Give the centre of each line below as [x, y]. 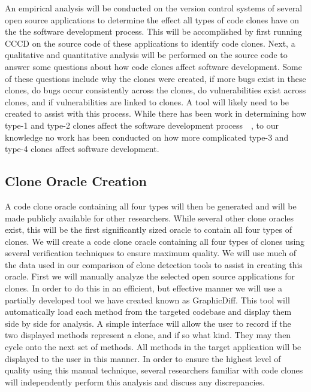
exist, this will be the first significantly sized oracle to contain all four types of [148, 230]
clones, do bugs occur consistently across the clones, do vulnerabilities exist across [155, 90]
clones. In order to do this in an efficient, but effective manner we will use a [144, 288]
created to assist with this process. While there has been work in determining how [156, 113]
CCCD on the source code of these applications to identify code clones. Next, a [150, 43]
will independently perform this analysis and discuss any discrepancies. [135, 382]
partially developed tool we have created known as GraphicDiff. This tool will [147, 300]
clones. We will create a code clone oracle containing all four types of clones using [155, 241]
